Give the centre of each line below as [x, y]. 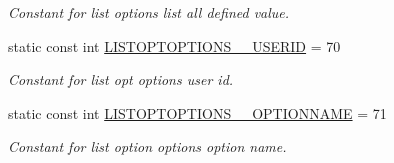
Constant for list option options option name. [147, 146]
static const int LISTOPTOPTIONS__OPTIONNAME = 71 [197, 112]
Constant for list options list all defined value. [149, 12]
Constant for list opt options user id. [121, 79]
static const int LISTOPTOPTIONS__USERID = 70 [174, 45]
